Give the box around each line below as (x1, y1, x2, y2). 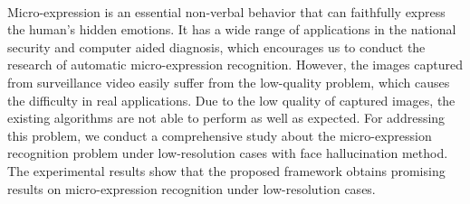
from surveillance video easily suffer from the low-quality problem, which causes (7, 72, 450, 91)
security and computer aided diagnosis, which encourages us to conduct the (7, 37, 426, 56)
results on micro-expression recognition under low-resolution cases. (7, 179, 376, 198)
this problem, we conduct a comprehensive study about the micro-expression (7, 125, 432, 144)
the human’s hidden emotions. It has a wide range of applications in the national (7, 20, 456, 39)
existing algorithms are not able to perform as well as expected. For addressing (7, 108, 446, 127)
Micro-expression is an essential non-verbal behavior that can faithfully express (7, 2, 446, 21)
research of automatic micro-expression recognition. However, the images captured (7, 55, 463, 74)
